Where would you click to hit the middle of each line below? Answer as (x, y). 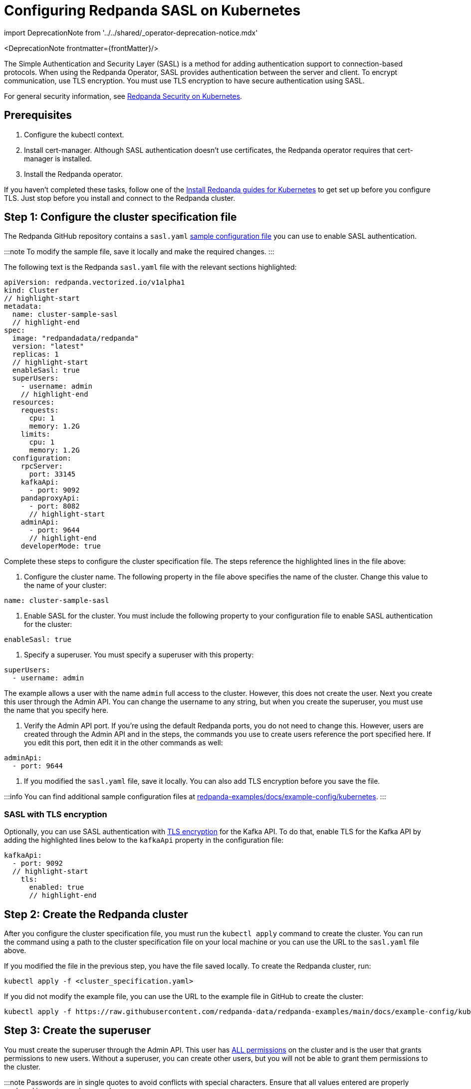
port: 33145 (52, 474)
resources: (33, 402)
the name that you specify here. (56, 710)
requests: (40, 410)
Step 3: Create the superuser (78, 1031)
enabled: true (57, 887)
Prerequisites (38, 115)
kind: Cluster (31, 290)
